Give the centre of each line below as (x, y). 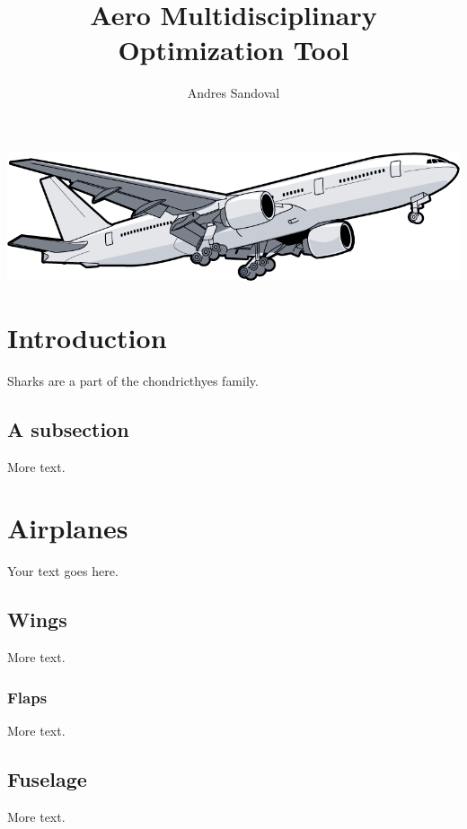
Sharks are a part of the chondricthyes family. (133, 380)
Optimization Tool (233, 50)
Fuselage (47, 778)
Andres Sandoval (233, 93)
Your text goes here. (63, 571)
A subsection (68, 428)
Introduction (87, 337)
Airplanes (68, 528)
